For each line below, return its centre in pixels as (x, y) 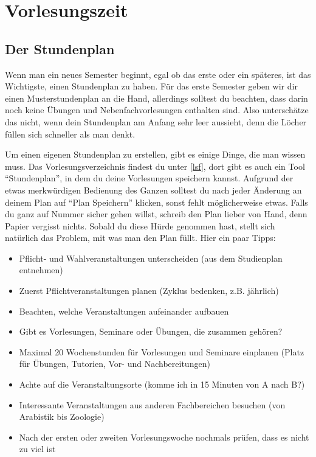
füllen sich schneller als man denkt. (70, 134)
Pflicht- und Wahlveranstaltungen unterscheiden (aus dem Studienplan (151, 258)
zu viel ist (37, 449)
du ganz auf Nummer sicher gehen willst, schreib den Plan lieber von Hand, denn (156, 214)
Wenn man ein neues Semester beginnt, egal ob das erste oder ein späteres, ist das (158, 74)
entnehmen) (41, 270)
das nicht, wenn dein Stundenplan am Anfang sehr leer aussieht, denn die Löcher (156, 121)
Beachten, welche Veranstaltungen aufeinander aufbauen (124, 311)
